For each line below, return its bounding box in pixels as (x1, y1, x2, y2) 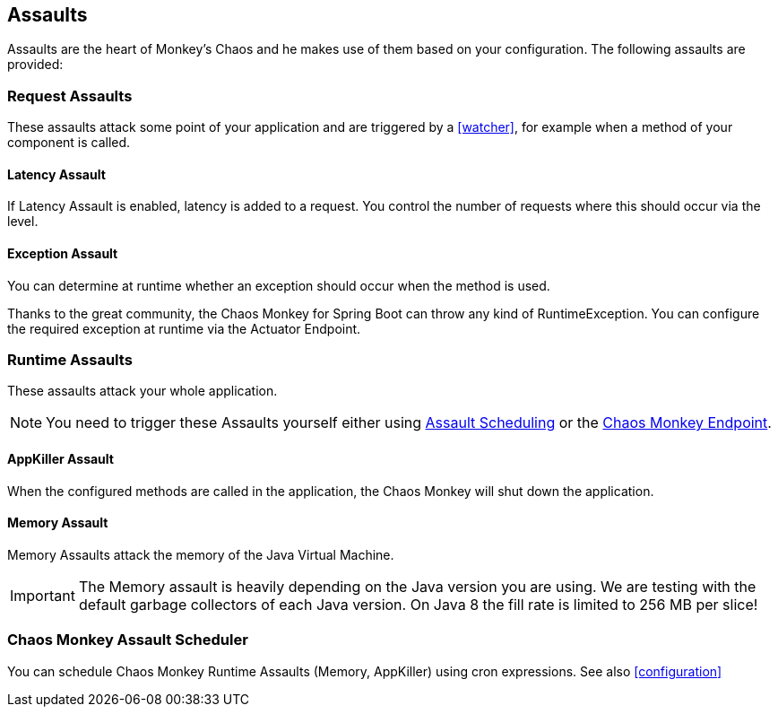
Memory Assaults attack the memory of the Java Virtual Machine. (7, 546, 394, 562)
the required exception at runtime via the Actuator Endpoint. (7, 320, 361, 336)
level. (7, 213, 39, 230)
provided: (7, 57, 64, 73)
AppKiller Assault (7, 450, 114, 466)
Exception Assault (7, 246, 118, 261)
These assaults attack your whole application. (7, 383, 278, 399)
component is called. (7, 135, 131, 151)
